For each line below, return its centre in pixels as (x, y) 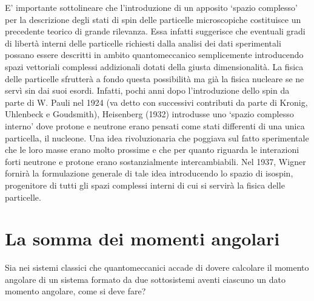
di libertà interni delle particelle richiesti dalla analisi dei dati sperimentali (143, 43)
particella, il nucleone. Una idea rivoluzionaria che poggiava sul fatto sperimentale (157, 138)
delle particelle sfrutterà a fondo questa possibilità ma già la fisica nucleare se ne (155, 78)
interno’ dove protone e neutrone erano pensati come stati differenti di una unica (155, 125)
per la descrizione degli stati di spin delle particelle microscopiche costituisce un (153, 19)
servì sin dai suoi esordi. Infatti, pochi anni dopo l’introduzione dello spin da (147, 90)
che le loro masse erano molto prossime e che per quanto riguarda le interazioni (152, 150)
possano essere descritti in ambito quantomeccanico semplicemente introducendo (154, 55)
